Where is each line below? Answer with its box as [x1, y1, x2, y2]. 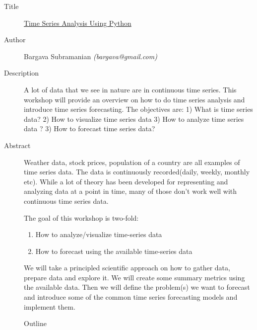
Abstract [4, 140, 31, 150]
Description [4, 68, 39, 78]
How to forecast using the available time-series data [35, 246, 193, 256]
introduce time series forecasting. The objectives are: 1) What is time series [24, 104, 253, 114]
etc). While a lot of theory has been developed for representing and [24, 176, 228, 186]
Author [4, 34, 26, 45]
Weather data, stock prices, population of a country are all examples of [24, 157, 240, 167]
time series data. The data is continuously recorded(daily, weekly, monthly [24, 166, 250, 177]
